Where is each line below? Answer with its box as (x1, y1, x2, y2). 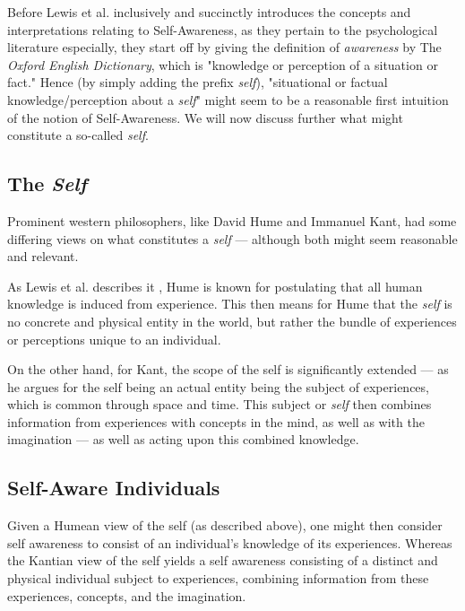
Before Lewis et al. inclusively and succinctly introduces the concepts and (7, 3, 411, 21)
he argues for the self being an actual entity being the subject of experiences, (7, 377, 429, 396)
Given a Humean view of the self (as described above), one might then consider (7, 516, 443, 535)
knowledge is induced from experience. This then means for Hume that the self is (7, 294, 452, 313)
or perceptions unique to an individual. (7, 329, 221, 348)
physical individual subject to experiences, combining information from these (7, 569, 429, 588)
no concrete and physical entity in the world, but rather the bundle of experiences (7, 311, 457, 330)
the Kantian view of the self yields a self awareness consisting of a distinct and (7, 551, 438, 570)
